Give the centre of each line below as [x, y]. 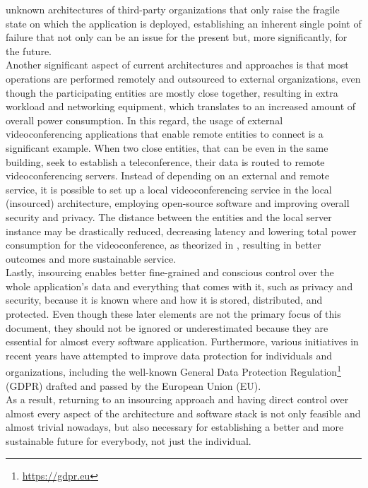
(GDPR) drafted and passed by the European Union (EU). [133, 385]
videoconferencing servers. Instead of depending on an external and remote [168, 175]
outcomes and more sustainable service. [91, 258]
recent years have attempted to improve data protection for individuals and [169, 355]
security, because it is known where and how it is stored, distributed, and [164, 300]
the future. [29, 50]
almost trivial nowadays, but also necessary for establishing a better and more [175, 427]
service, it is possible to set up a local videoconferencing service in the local [169, 189]
